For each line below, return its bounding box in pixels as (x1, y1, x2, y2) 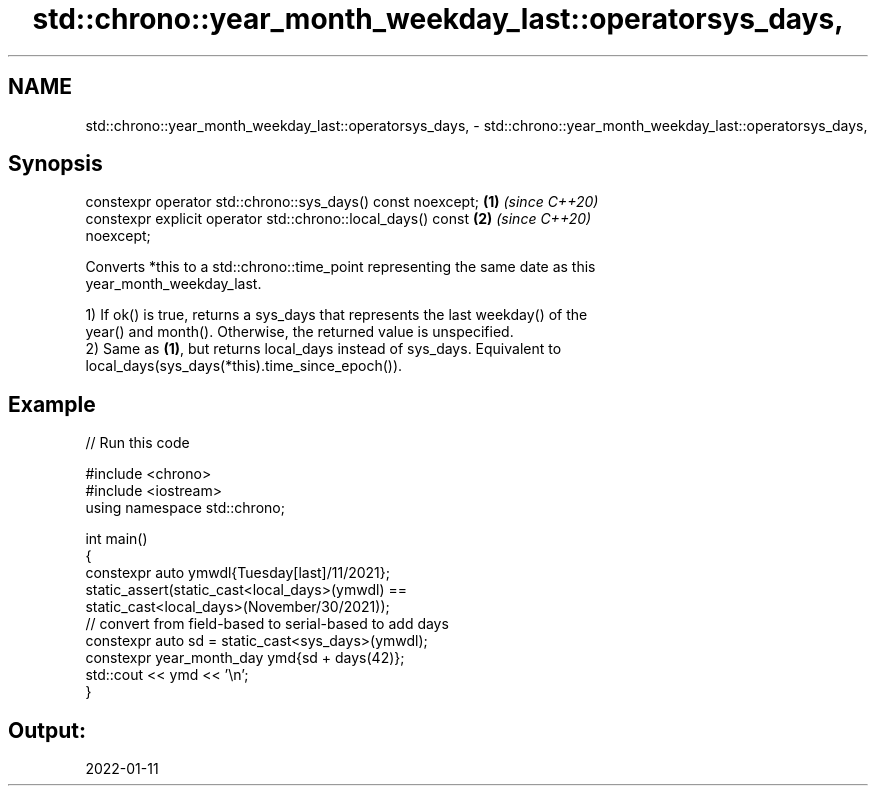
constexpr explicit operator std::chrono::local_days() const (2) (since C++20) (85, 210, 592, 228)
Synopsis (8, 151, 103, 177)
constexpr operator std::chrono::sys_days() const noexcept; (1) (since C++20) (85, 193, 599, 211)
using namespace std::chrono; (85, 499, 285, 517)
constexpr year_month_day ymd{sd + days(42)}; (85, 649, 405, 667)
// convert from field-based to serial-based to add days (85, 615, 449, 633)
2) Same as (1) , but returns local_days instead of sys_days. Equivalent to (85, 340, 562, 358)
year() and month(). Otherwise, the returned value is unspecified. (85, 323, 514, 341)
